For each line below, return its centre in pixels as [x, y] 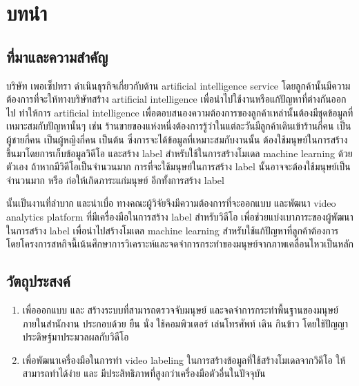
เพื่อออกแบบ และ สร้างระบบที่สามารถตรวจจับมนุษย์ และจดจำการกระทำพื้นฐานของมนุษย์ [181, 309]
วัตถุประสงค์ [38, 281]
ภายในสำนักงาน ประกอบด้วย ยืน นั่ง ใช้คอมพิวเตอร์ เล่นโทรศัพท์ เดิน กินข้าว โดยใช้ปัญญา [185, 323]
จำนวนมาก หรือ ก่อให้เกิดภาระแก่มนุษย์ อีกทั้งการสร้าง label [115, 180]
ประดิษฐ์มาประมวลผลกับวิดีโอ [76, 337]
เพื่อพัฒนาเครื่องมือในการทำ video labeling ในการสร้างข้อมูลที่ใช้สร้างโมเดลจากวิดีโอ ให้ [184, 359]
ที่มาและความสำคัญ [57, 56]
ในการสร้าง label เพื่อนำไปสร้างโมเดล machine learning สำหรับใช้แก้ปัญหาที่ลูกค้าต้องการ [173, 230]
